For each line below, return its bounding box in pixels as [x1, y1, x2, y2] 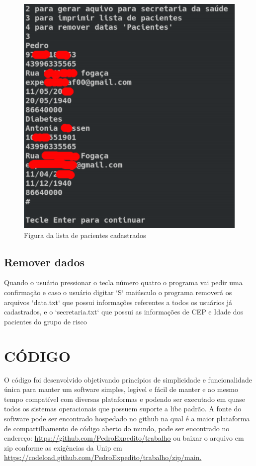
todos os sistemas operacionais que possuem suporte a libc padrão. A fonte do [4, 403, 242, 414]
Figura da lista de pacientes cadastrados [24, 230, 146, 240]
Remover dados [4, 254, 85, 269]
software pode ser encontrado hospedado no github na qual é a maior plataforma [4, 413, 250, 423]
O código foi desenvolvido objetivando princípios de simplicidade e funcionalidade [4, 374, 252, 385]
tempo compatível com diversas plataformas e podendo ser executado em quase [4, 393, 246, 404]
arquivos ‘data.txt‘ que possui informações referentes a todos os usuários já [4, 297, 233, 307]
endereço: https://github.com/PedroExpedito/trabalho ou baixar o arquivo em [4, 433, 244, 443]
